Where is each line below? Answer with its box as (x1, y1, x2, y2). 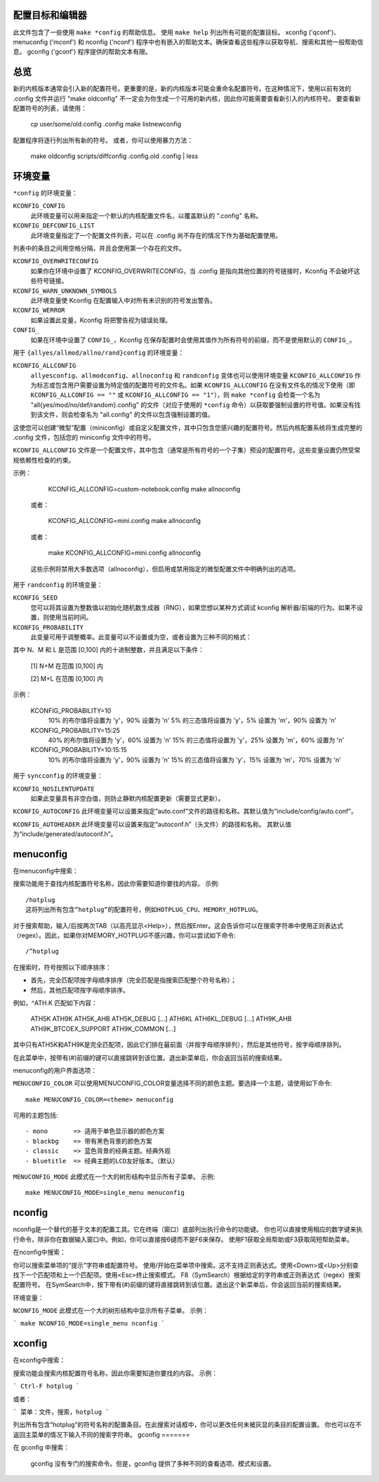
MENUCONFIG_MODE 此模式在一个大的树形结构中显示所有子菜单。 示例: (13, 1172, 215, 1181)
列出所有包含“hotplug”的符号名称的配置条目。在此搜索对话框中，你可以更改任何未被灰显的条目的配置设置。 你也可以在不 (13, 1420, 362, 1429)
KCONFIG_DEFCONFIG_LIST (13, 222, 95, 230)
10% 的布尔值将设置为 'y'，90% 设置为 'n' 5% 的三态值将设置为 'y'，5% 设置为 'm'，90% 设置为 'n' (48, 716, 337, 725)
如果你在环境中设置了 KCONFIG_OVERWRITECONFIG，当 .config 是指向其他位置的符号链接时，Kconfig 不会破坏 (30, 267, 354, 275)
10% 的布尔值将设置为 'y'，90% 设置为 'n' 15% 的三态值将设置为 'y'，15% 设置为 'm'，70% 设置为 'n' (48, 755, 342, 764)
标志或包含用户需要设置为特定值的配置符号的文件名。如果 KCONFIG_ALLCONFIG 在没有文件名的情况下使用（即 (36, 381, 356, 390)
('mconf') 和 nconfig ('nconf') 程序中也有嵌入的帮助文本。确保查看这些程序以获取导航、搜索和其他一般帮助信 (49, 37, 364, 46)
